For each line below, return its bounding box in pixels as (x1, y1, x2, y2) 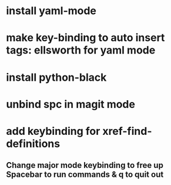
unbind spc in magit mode (6, 97, 135, 111)
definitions (6, 137, 61, 150)
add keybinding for (6, 124, 100, 138)
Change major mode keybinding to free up (6, 160, 163, 170)
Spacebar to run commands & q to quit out (6, 170, 164, 180)
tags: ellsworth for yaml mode (6, 44, 156, 57)
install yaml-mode (6, 4, 97, 18)
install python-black (6, 71, 107, 84)
